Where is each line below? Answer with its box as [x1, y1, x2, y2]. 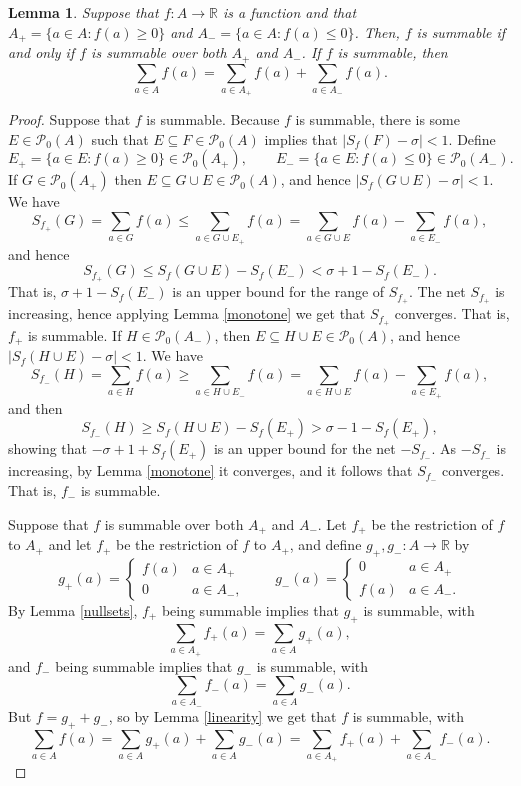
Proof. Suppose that [8, 109, 131, 130]
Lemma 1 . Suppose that [8, 2, 159, 22]
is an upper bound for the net [213, 438, 396, 459]
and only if [8, 42, 75, 63]
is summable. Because [146, 109, 280, 130]
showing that [8, 438, 88, 459]
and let [48, 534, 92, 555]
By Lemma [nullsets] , [8, 600, 138, 620]
